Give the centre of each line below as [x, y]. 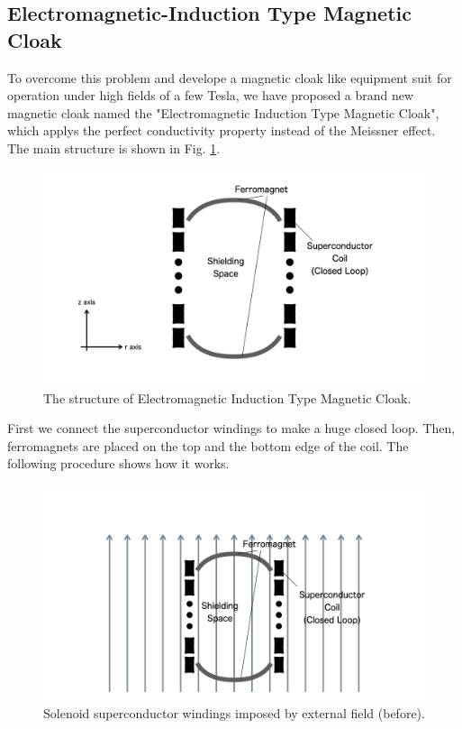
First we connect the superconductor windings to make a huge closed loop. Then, [231, 428]
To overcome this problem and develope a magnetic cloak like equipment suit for [230, 77]
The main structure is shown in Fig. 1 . [114, 148]
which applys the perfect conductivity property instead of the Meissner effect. [222, 130]
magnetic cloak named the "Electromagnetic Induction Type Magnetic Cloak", [223, 112]
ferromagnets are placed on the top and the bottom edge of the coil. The [208, 445]
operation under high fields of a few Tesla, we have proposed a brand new [211, 95]
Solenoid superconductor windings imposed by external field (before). [234, 713]
